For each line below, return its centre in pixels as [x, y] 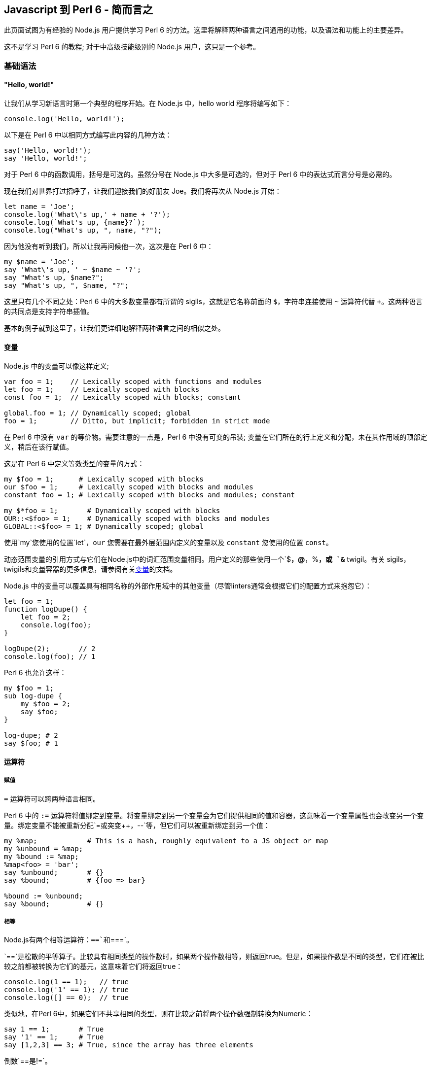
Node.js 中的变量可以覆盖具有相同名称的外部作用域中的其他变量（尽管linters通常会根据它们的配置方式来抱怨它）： [188, 586]
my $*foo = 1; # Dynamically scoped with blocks [112, 511]
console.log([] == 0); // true [66, 998]
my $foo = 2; [45, 704]
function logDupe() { [46, 609]
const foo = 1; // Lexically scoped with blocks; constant [123, 397]
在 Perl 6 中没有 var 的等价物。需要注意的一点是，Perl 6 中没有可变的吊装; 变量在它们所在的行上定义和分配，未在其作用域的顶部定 [216, 437]
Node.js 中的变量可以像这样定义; [56, 366]
